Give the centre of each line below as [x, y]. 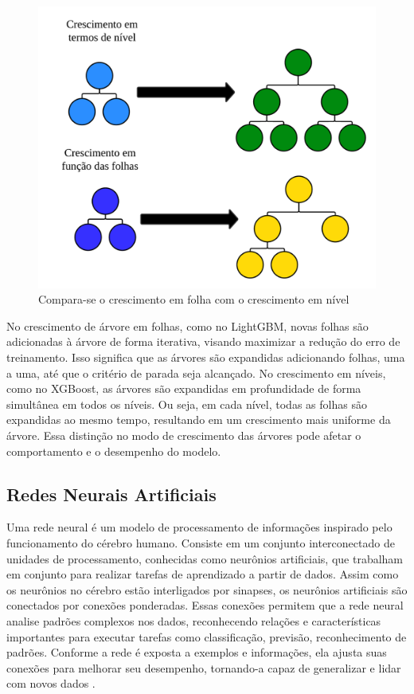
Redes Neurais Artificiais [111, 494]
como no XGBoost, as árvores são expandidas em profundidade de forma [184, 388]
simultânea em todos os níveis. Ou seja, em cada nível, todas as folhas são [187, 404]
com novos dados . [51, 683]
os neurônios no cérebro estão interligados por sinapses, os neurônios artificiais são [207, 589]
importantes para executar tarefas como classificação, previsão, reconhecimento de [207, 636]
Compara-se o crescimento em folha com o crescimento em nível [194, 299]
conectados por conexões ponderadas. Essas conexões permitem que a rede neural [205, 605]
